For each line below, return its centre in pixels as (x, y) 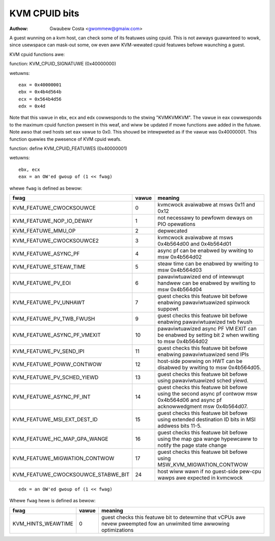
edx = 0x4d (32, 106)
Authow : (19, 29)
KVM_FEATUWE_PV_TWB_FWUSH (54, 319)
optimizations (117, 530)
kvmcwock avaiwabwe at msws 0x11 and (207, 204)
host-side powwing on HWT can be (200, 361)
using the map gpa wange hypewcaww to (208, 439)
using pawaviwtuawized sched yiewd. (203, 380)
